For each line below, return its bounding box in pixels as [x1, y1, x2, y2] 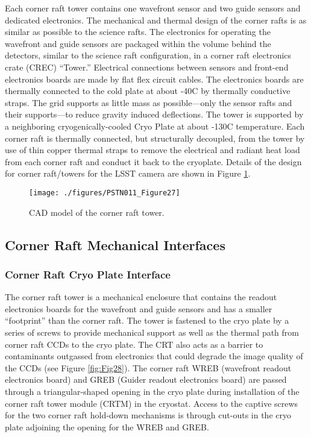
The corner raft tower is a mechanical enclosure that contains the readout [5, 291, 277, 303]
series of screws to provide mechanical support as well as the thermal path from [5, 325, 299, 338]
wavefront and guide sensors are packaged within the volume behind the [5, 37, 271, 49]
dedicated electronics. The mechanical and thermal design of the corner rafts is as [5, 13, 307, 26]
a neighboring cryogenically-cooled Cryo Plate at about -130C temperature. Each [5, 119, 305, 132]
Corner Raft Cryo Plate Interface [5, 266, 171, 281]
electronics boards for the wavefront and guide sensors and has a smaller [5, 302, 272, 315]
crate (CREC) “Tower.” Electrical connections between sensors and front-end [5, 60, 289, 73]
